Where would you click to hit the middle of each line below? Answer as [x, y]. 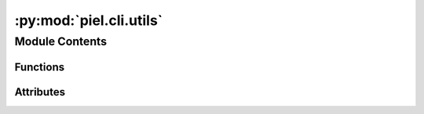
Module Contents [61, 41]
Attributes [40, 92]
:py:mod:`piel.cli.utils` [89, 20]
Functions [40, 67]
